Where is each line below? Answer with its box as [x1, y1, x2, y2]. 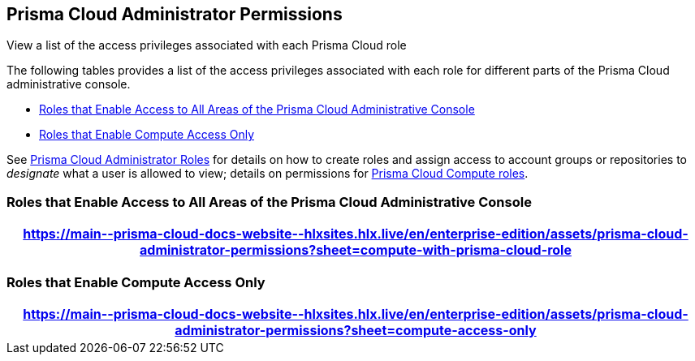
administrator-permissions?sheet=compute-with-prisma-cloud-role [140, 242, 572, 259]
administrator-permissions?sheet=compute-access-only [175, 321, 537, 338]
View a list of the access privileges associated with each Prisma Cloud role [6, 38, 407, 53]
